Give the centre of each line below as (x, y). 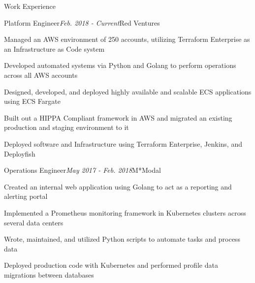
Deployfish (20, 153)
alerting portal (26, 196)
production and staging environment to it (66, 127)
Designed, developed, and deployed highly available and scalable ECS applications (128, 91)
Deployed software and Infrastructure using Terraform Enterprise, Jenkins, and (123, 143)
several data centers (34, 222)
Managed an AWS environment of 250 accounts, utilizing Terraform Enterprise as (127, 39)
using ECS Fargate (32, 101)
